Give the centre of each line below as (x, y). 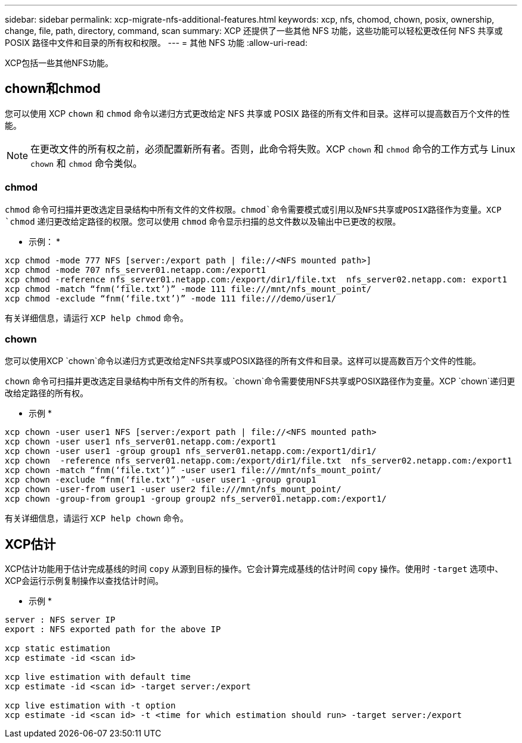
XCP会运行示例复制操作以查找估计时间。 (84, 581)
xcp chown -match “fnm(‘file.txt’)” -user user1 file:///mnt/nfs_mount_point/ (193, 470)
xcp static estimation (58, 649)
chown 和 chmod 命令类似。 (86, 163)
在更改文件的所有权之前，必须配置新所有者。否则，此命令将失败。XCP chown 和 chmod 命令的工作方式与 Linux (273, 149)
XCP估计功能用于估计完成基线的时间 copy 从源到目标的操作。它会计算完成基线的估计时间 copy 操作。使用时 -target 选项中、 (254, 569)
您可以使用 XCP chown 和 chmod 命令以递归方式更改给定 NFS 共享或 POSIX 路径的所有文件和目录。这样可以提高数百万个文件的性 (257, 113)
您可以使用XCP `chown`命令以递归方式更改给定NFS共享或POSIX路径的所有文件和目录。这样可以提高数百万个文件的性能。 (243, 361)
